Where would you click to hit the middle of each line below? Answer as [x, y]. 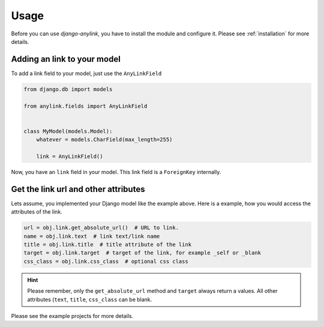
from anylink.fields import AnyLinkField [85, 106]
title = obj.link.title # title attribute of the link [108, 244]
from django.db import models [68, 89]
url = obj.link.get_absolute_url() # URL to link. [101, 228]
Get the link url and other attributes [78, 189]
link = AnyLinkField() [70, 156]
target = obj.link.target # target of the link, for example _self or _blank [142, 253]
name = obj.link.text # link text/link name [92, 236]
